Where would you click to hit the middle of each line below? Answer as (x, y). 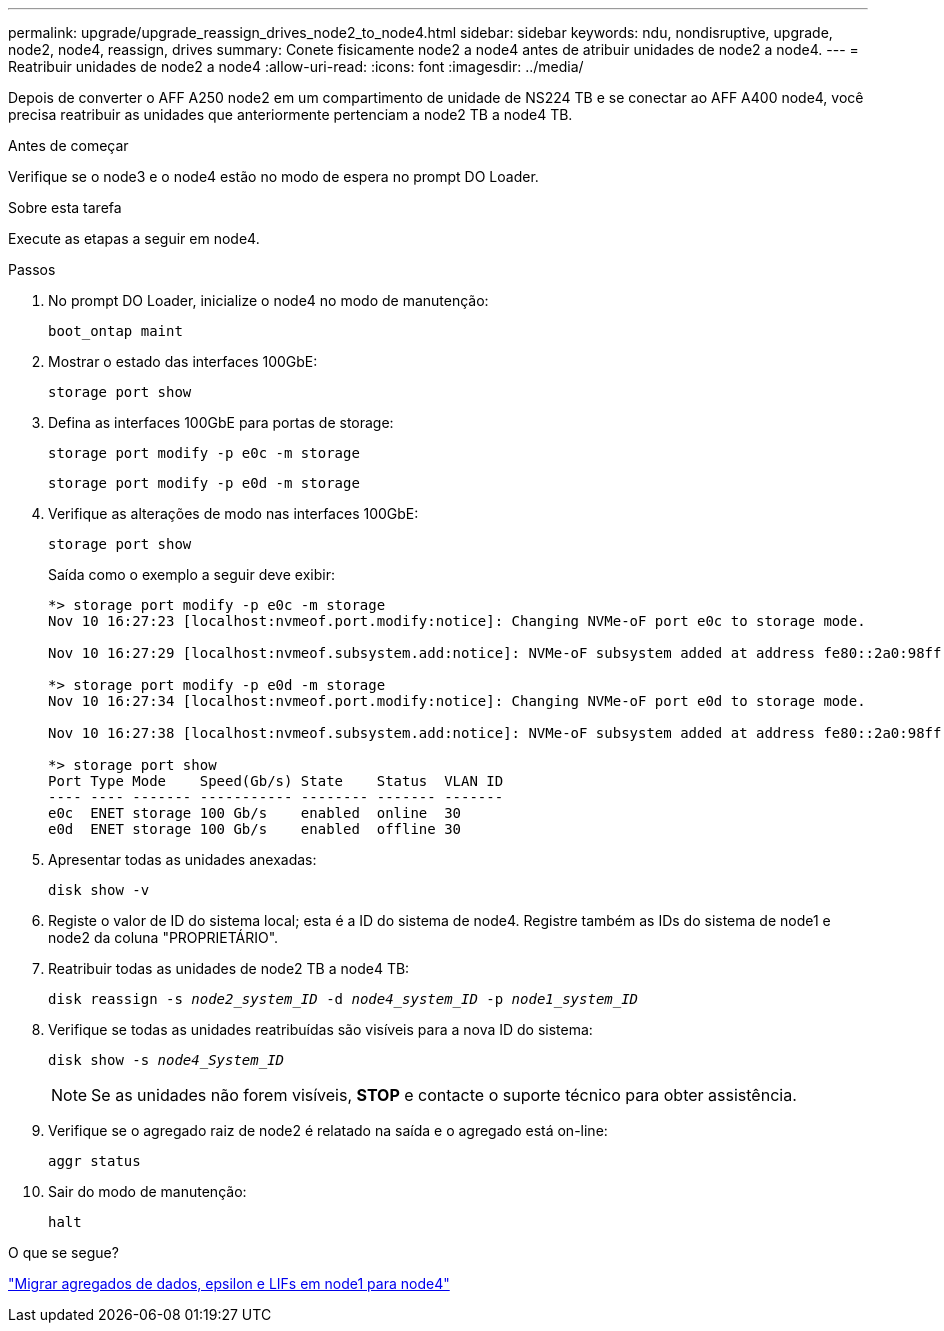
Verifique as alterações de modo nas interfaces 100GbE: (233, 513)
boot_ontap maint (115, 331)
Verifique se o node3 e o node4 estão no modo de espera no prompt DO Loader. (273, 176)
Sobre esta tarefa (65, 207)
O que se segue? (63, 1252)
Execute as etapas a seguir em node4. (134, 238)
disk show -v (99, 890)
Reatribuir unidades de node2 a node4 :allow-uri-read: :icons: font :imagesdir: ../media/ (296, 66)
